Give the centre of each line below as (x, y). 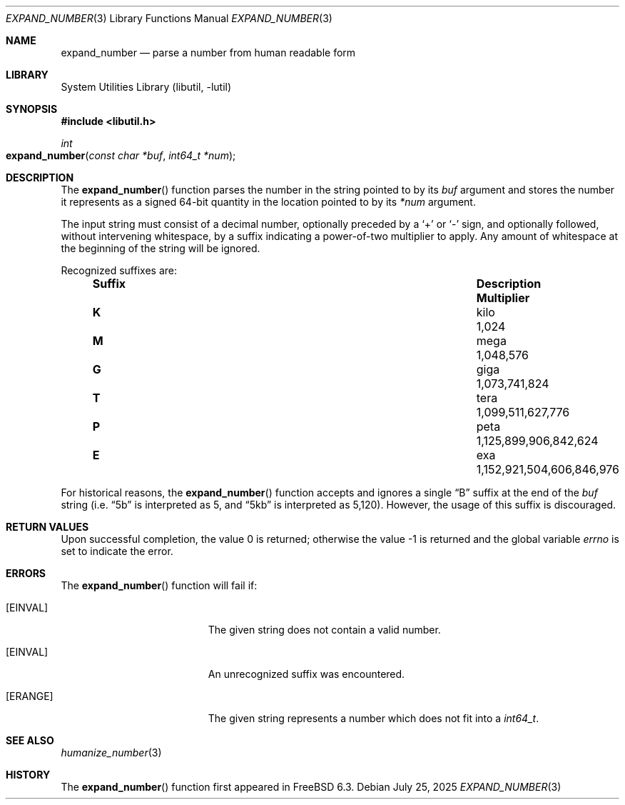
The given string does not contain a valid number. (324, 630)
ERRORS (26, 573)
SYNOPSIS (32, 109)
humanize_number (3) (111, 752)
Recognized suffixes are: (119, 270)
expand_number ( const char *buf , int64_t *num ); (121, 155)
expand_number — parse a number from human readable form (208, 52)
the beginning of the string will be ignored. (161, 248)
